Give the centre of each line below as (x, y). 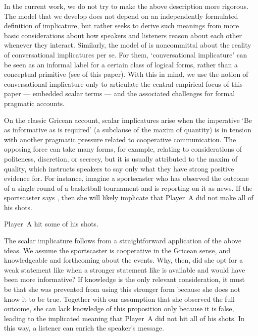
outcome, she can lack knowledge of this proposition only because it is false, (119, 308)
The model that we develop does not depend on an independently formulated (121, 16)
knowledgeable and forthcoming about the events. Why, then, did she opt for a (124, 260)
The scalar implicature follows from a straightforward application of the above (123, 241)
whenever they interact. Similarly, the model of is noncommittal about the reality (128, 45)
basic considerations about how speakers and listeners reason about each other (123, 35)
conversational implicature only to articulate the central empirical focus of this (123, 84)
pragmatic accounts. (34, 103)
